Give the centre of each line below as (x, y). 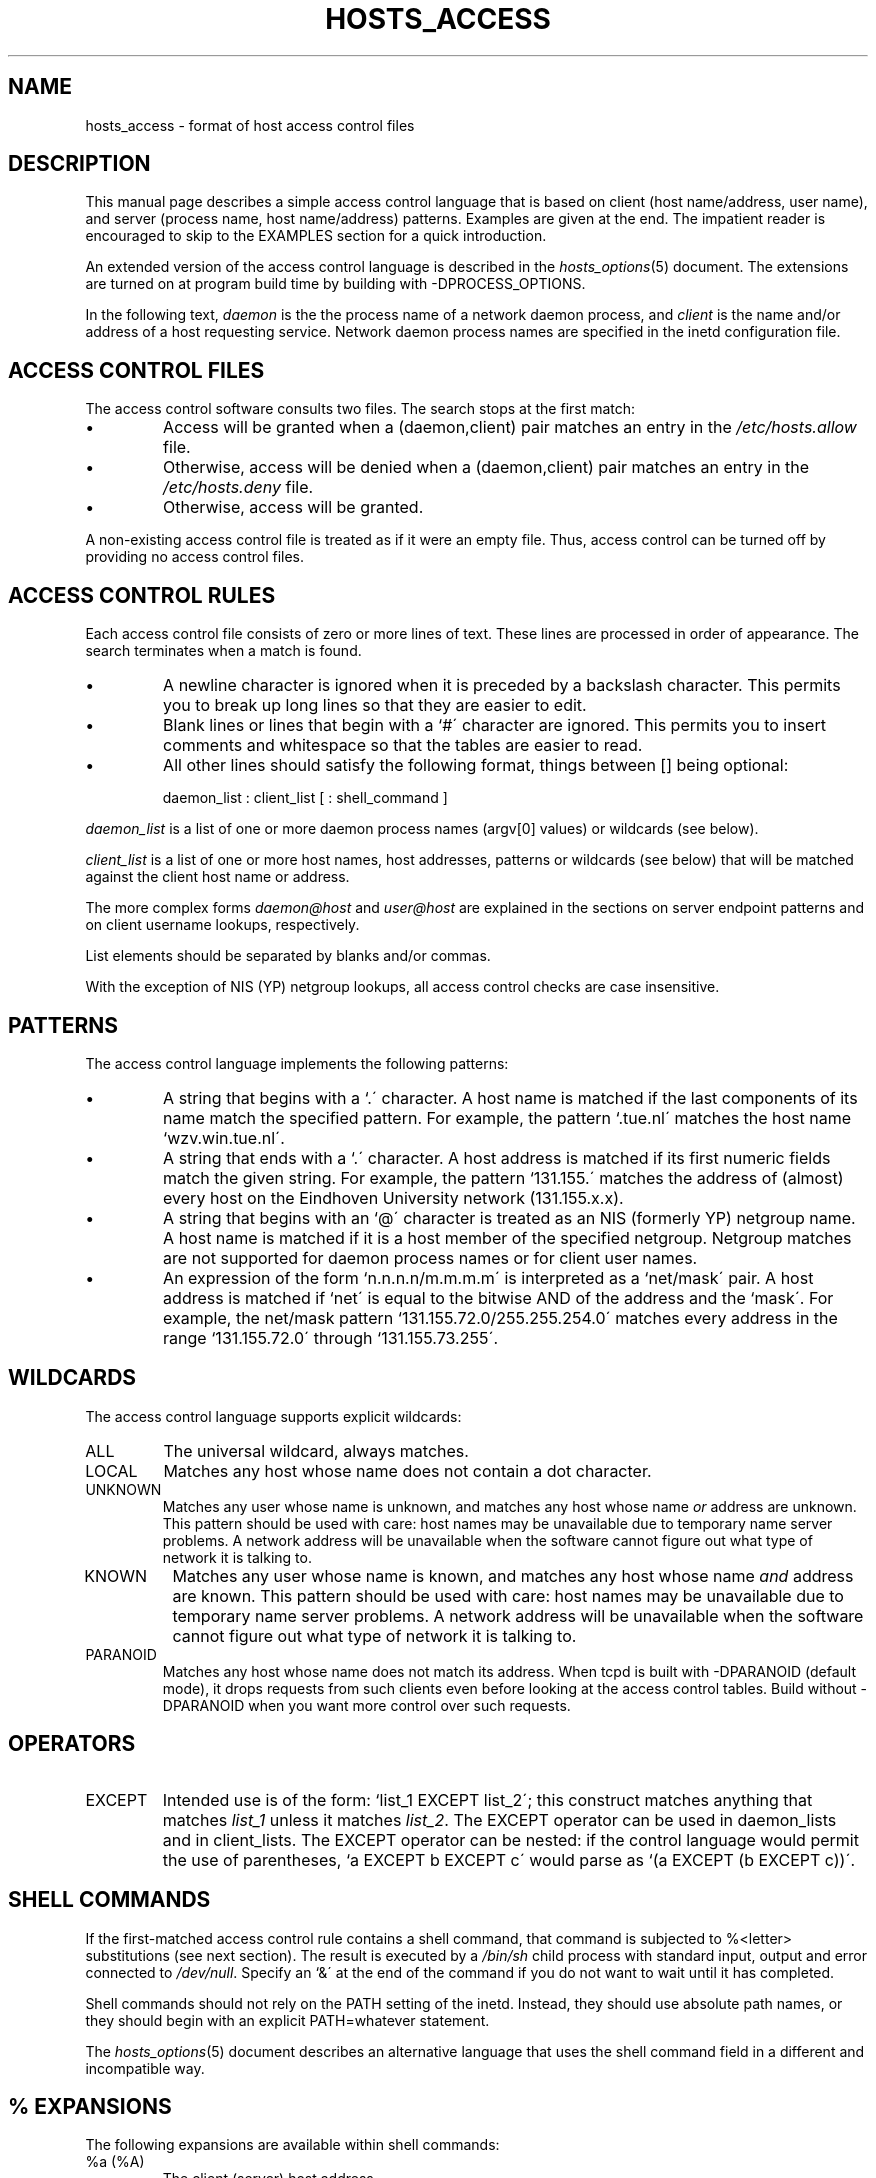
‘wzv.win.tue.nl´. (224, 1137)
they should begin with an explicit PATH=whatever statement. (287, 2020)
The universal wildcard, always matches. (316, 1450)
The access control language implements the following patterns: (297, 1063)
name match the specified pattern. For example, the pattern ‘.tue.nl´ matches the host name (507, 1117)
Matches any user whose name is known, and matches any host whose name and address (513, 1575)
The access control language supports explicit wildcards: (273, 1416)
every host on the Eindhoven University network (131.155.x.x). (393, 1197)
